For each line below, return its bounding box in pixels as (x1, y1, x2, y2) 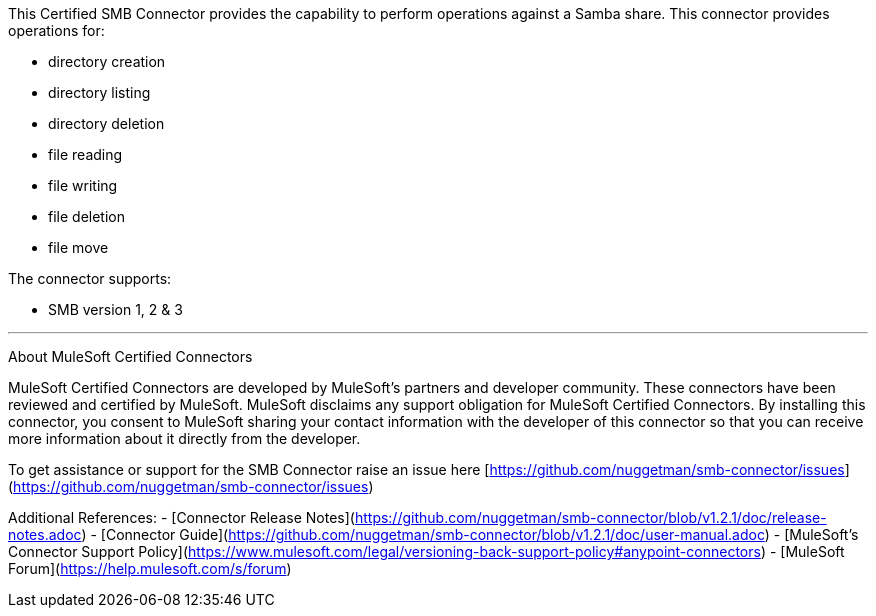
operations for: (8, 22, 105, 39)
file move (48, 239, 109, 256)
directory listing (48, 84, 151, 101)
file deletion (48, 208, 125, 225)
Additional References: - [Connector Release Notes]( (8, 509, 355, 526)
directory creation (48, 53, 166, 70)
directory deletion (48, 115, 165, 132)
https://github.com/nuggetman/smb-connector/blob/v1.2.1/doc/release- (354, 509, 827, 526)
